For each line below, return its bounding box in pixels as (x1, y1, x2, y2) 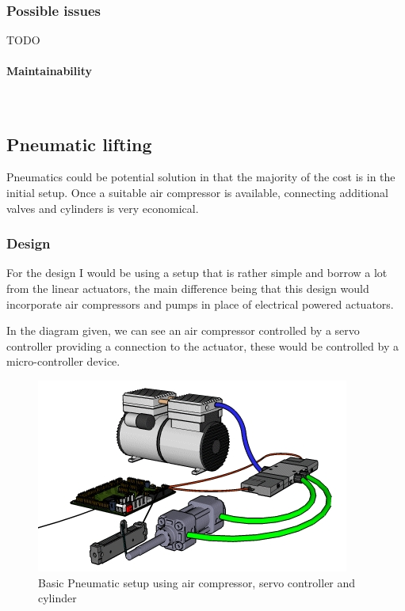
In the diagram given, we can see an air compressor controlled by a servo (6, 322, 360, 339)
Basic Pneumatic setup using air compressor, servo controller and (38, 574, 356, 590)
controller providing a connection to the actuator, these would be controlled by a (6, 337, 399, 354)
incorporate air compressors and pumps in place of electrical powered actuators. (6, 295, 394, 312)
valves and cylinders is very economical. (6, 199, 199, 216)
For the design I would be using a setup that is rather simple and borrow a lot (6, 264, 388, 281)
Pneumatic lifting (6, 131, 152, 156)
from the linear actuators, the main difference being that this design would (6, 280, 369, 296)
